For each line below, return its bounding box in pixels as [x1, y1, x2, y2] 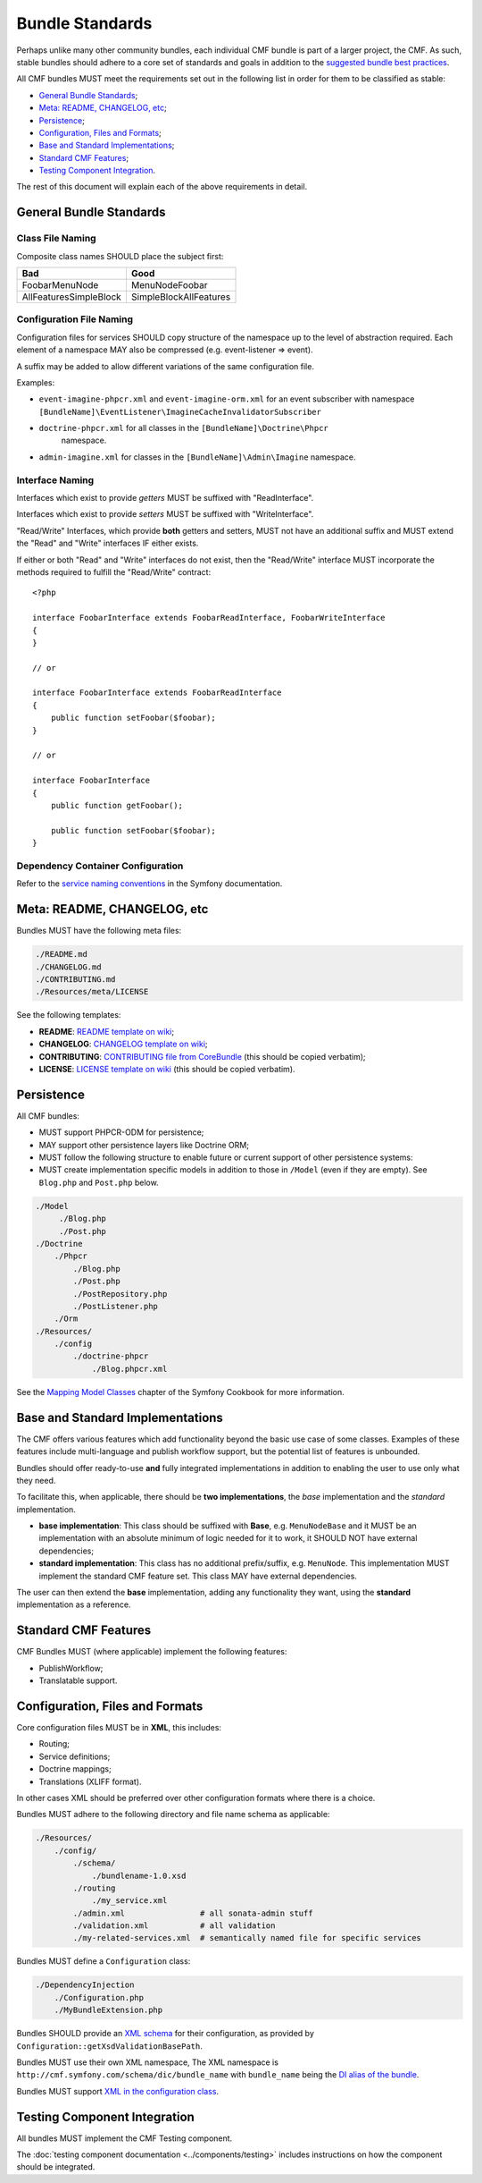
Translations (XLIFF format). [38, 1776, 142, 1787]
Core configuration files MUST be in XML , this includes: [16, 1722, 222, 1733]
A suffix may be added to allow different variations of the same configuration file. [16, 360, 314, 371]
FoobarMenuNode [21, 279, 99, 291]
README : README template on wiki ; [38, 1026, 174, 1037]
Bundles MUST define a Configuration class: [16, 1956, 191, 1967]
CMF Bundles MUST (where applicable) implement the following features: [16, 1646, 287, 1657]
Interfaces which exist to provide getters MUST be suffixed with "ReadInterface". [16, 493, 314, 503]
